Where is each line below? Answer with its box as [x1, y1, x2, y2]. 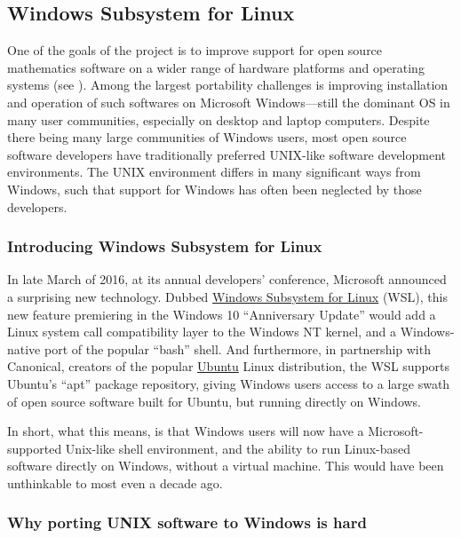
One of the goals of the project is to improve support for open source [7, 41, 383, 59]
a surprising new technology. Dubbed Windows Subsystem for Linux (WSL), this [7, 287, 448, 305]
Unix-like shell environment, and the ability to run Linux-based [65, 439, 411, 457]
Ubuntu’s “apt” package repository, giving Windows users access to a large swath [7, 374, 450, 392]
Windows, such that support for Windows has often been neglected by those [7, 179, 422, 198]
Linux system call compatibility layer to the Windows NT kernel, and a [7, 322, 396, 341]
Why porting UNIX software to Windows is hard [7, 511, 367, 534]
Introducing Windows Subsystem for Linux [7, 235, 322, 257]
